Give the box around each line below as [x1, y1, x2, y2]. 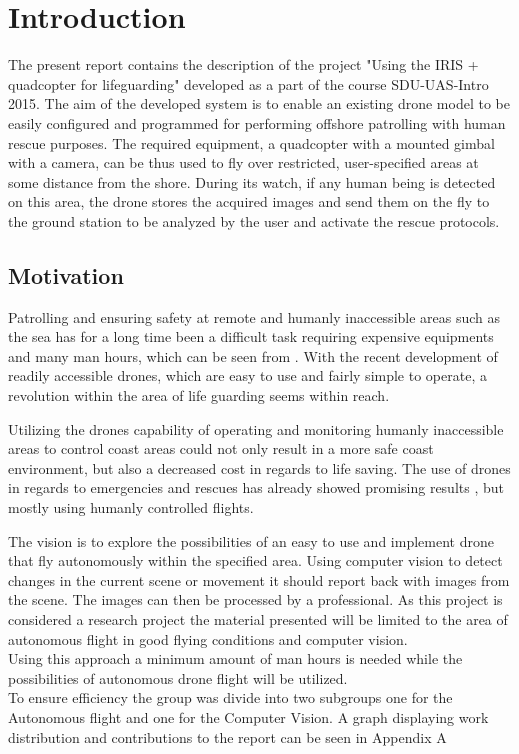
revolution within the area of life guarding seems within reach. [8, 385, 390, 406]
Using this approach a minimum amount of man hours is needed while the [8, 648, 463, 669]
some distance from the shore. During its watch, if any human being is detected [8, 171, 496, 192]
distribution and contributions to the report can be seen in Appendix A [8, 726, 447, 747]
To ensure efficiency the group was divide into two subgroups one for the [8, 687, 453, 708]
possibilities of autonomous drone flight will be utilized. [8, 667, 348, 688]
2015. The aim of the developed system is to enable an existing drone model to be [8, 93, 510, 114]
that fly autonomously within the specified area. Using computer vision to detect [8, 550, 503, 571]
